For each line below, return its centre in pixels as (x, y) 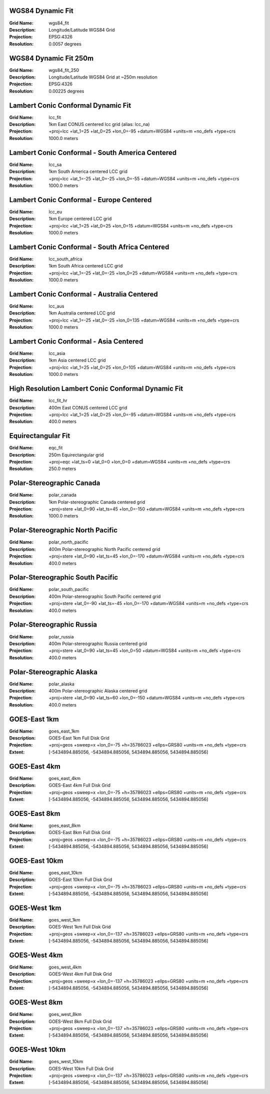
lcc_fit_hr (58, 400)
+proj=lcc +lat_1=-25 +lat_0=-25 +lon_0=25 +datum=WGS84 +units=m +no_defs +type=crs (143, 273)
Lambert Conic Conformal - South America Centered (93, 152)
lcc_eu (55, 211)
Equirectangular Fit (40, 436)
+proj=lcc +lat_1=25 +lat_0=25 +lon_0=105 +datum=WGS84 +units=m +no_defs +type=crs (142, 367)
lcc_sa (55, 164)
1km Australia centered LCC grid (82, 313)
